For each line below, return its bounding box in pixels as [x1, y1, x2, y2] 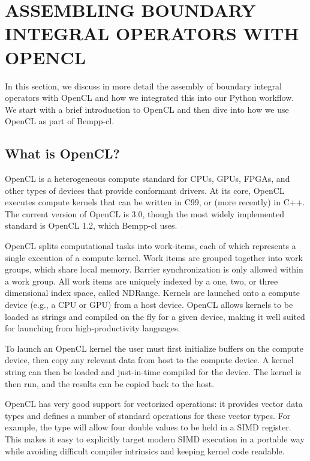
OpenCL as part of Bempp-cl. [5, 115, 115, 127]
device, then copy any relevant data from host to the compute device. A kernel [5, 354, 294, 366]
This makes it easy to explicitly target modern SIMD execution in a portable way [5, 432, 305, 445]
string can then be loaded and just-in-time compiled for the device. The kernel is [5, 365, 302, 378]
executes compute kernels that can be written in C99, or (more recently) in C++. [5, 196, 305, 208]
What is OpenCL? [5, 144, 120, 163]
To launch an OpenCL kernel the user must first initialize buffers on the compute [5, 342, 304, 354]
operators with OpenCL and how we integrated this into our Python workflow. [5, 91, 294, 104]
